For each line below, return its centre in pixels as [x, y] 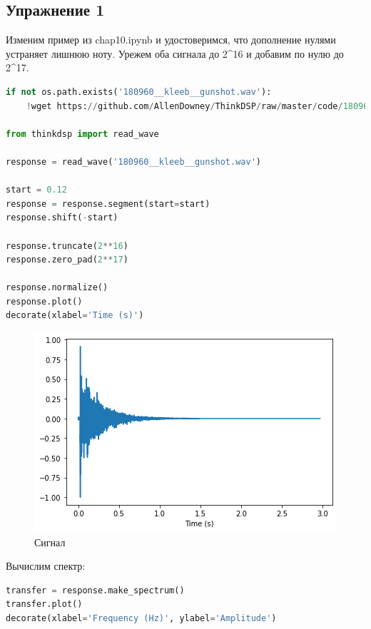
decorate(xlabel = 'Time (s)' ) [75, 316]
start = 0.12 [36, 190]
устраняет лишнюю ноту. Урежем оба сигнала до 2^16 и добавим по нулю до [175, 53]
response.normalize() [57, 288]
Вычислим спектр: [46, 566]
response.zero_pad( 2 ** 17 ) [67, 260]
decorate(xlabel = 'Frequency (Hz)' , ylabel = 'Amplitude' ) [141, 619]
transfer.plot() [44, 604]
